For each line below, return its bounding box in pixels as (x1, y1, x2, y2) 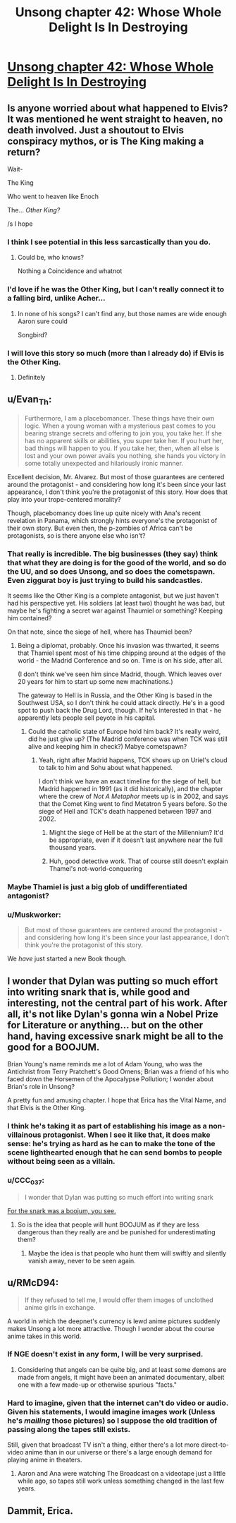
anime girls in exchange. (24, 1303, 96, 1311)
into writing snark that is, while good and (7, 986, 190, 998)
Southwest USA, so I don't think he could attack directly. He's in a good (17, 699, 225, 707)
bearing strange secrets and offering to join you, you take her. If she (24, 428, 222, 438)
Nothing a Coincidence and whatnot (17, 267, 123, 275)
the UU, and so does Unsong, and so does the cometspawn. (7, 566, 216, 576)
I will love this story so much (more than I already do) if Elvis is (7, 348, 224, 358)
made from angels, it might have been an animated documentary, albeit (17, 1373, 225, 1381)
